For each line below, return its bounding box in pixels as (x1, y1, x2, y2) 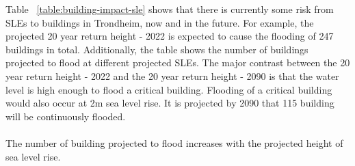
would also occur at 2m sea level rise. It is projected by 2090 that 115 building (5, 96, 334, 110)
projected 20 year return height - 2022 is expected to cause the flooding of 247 (5, 29, 334, 43)
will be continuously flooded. (5, 109, 126, 123)
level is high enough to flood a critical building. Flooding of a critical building (5, 82, 332, 96)
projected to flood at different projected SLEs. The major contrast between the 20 (5, 55, 350, 70)
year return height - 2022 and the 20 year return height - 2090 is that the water (5, 68, 339, 83)
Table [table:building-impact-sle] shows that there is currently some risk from (5, 2, 334, 16)
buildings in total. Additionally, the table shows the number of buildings (5, 42, 308, 56)
